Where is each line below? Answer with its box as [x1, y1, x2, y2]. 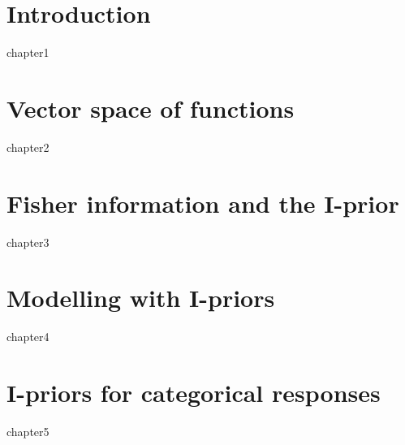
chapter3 [6, 233, 50, 250]
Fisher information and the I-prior [6, 186, 399, 219]
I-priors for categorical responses [6, 376, 381, 409]
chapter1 [6, 44, 50, 61]
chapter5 [6, 423, 50, 439]
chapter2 [6, 138, 50, 155]
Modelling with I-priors [6, 281, 275, 314]
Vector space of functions [6, 91, 295, 124]
